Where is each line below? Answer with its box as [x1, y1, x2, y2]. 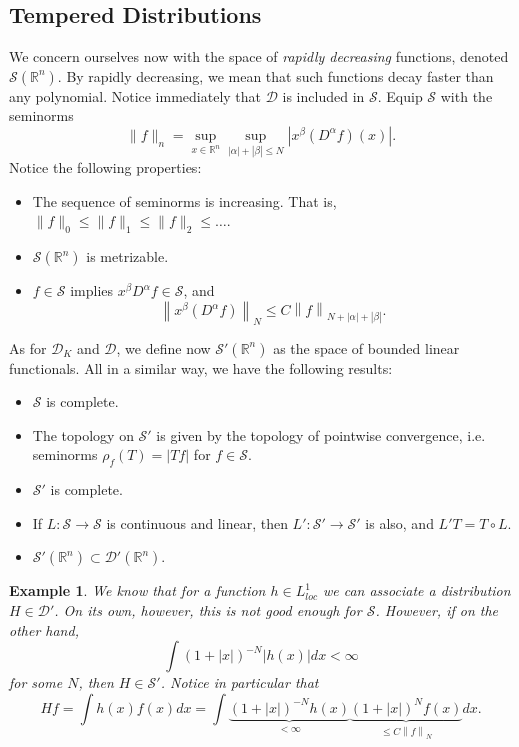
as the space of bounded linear [273, 337, 460, 358]
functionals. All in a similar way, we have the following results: [9, 357, 393, 378]
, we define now [116, 337, 211, 358]
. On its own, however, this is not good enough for [54, 599, 362, 620]
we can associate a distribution [322, 580, 511, 601]
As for [9, 337, 47, 358]
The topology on [32, 424, 134, 445]
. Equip [377, 85, 423, 106]
